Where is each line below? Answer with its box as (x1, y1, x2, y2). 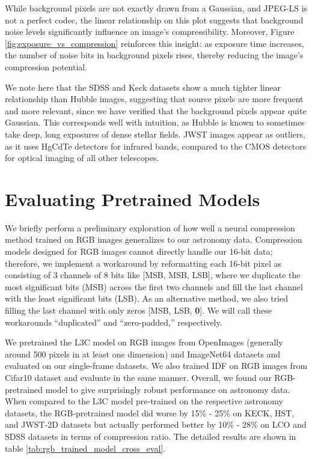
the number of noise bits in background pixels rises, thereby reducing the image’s (5, 49, 304, 61)
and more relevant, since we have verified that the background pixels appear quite (5, 104, 307, 117)
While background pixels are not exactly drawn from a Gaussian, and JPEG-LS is (5, 2, 308, 14)
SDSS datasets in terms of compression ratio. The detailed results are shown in (5, 430, 296, 442)
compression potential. (5, 60, 88, 73)
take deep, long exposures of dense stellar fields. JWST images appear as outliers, (5, 127, 305, 140)
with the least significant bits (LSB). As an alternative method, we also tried (5, 292, 289, 305)
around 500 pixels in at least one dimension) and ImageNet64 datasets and (5, 347, 281, 360)
